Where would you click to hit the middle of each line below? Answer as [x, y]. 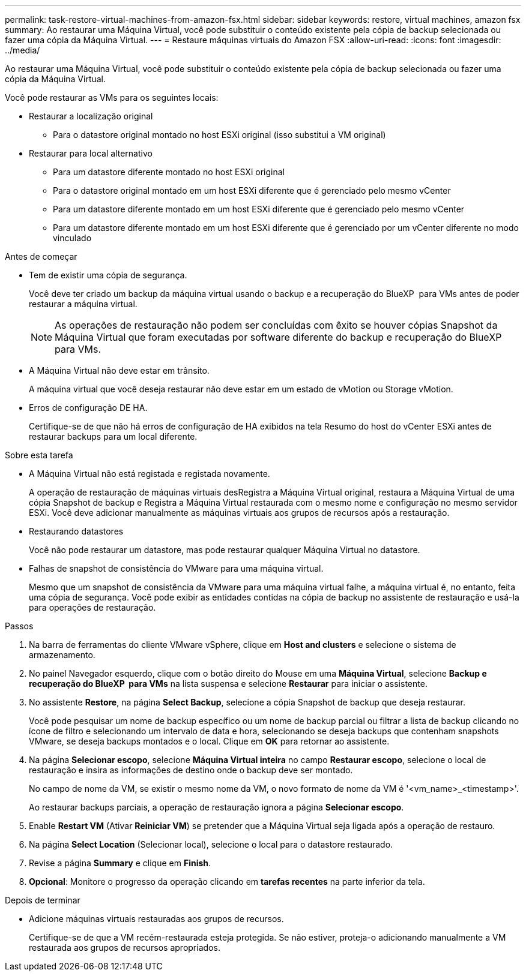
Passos [19, 626]
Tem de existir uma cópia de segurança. [108, 275]
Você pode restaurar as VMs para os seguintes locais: [112, 97]
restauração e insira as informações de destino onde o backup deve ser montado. [191, 770]
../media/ [23, 50]
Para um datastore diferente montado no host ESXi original [169, 172]
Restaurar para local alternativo [91, 153]
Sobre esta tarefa [39, 455]
